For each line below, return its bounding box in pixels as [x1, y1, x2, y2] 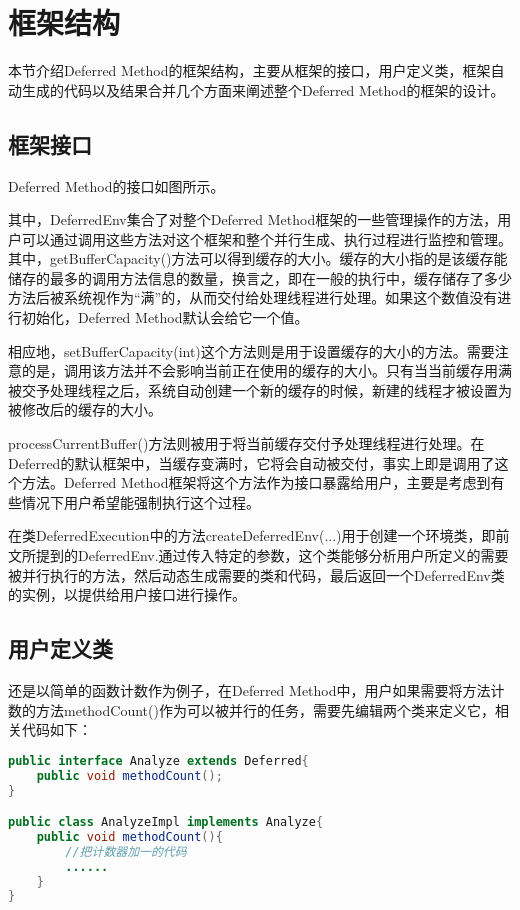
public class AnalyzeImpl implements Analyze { [8, 815, 324, 830]
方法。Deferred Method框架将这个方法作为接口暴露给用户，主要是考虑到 [21, 472, 491, 493]
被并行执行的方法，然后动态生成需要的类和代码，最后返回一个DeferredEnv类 [8, 564, 505, 585]
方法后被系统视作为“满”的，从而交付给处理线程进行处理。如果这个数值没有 [8, 287, 498, 308]
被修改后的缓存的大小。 [8, 399, 162, 420]
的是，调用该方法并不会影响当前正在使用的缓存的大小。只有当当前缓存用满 [21, 360, 512, 381]
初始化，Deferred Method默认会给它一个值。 [21, 307, 309, 328]
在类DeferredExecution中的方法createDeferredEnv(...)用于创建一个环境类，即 [8, 525, 496, 546]
